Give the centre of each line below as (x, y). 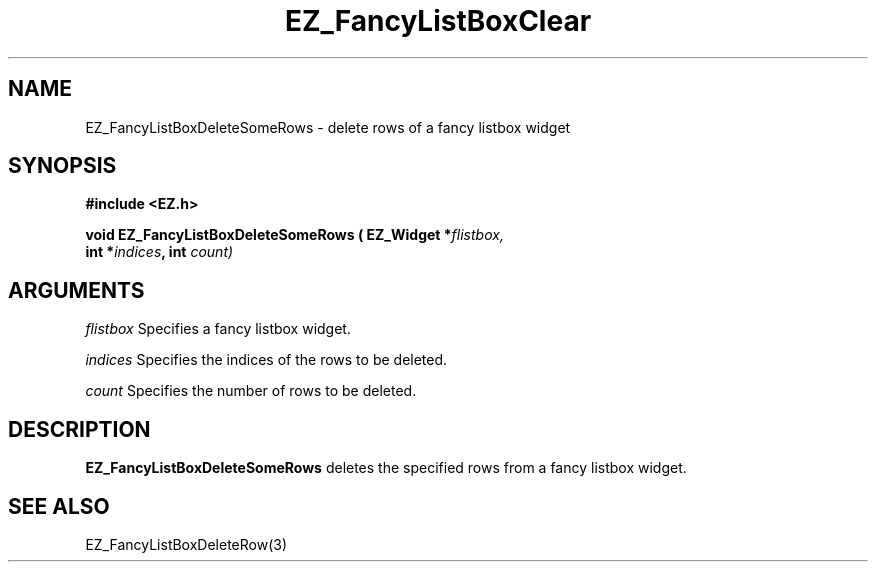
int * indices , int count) (159, 252)
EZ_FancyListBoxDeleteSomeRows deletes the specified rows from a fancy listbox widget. (386, 468)
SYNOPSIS (62, 166)
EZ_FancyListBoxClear (438, 21)
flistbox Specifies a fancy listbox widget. (218, 329)
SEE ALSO (59, 506)
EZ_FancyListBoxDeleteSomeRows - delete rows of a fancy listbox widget (328, 127)
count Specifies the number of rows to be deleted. (251, 391)
